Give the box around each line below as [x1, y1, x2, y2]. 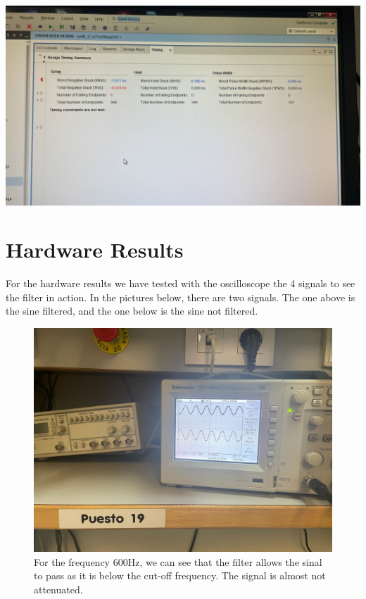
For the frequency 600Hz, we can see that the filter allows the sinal [34, 554, 322, 569]
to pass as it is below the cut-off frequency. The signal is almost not [34, 568, 326, 583]
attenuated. [34, 581, 83, 596]
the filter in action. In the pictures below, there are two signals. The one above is [6, 289, 355, 304]
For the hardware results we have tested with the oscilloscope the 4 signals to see [6, 276, 355, 291]
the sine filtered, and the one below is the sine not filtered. [6, 303, 258, 318]
